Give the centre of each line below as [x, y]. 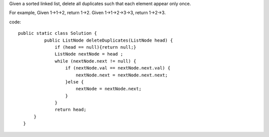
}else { [74, 82]
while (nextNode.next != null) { [96, 61]
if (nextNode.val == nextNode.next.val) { [118, 68]
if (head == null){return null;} [96, 47]
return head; [71, 110]
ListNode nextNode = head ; [89, 54]
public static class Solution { [58, 33]
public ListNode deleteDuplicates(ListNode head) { [109, 40]
